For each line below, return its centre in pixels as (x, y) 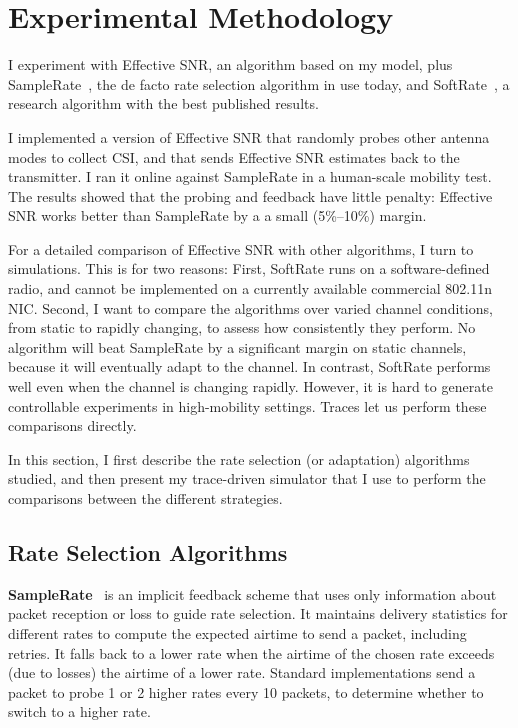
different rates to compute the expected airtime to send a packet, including (237, 632)
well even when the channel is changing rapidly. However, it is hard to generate (250, 386)
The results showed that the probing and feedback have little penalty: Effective (250, 195)
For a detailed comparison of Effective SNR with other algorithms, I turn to (241, 248)
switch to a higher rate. (79, 711)
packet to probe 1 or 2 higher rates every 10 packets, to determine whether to (246, 691)
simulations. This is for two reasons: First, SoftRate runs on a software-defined (249, 268)
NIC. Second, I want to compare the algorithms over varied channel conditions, (250, 307)
